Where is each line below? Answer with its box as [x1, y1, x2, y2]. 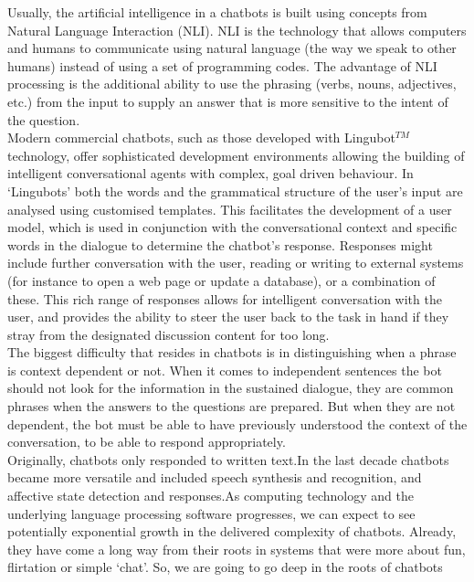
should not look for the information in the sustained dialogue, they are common [7, 378, 454, 397]
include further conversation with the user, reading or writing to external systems [7, 253, 464, 272]
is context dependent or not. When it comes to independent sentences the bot [7, 360, 442, 379]
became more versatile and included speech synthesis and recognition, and [7, 468, 422, 487]
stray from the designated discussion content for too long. [7, 324, 330, 344]
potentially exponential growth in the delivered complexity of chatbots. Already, [7, 522, 457, 541]
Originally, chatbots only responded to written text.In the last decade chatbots [7, 450, 449, 469]
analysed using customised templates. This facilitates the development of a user [7, 199, 452, 218]
